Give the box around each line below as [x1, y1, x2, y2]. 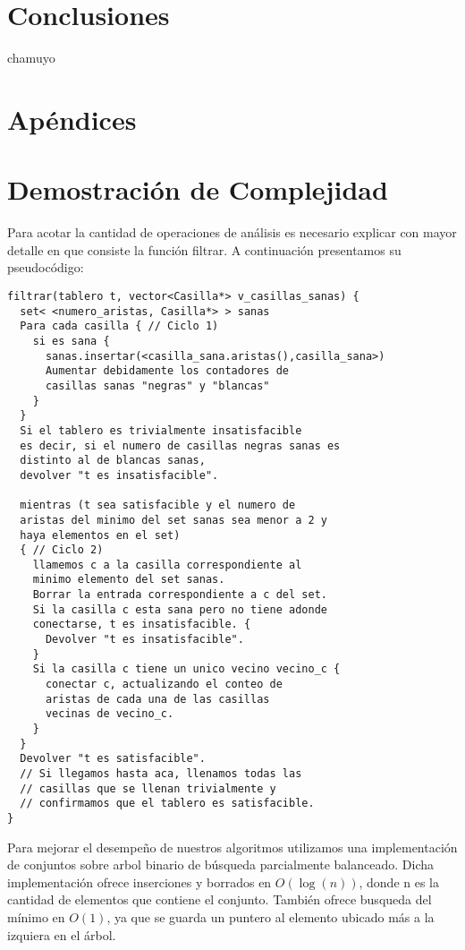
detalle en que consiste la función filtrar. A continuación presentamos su [7, 240, 402, 259]
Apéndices [7, 100, 137, 137]
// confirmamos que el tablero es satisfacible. [20, 797, 315, 810]
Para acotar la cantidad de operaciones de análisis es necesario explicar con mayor [7, 223, 457, 242]
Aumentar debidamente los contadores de [45, 364, 289, 378]
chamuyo [7, 48, 55, 67]
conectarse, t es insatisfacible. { [32, 618, 251, 631]
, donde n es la [359, 872, 440, 891]
